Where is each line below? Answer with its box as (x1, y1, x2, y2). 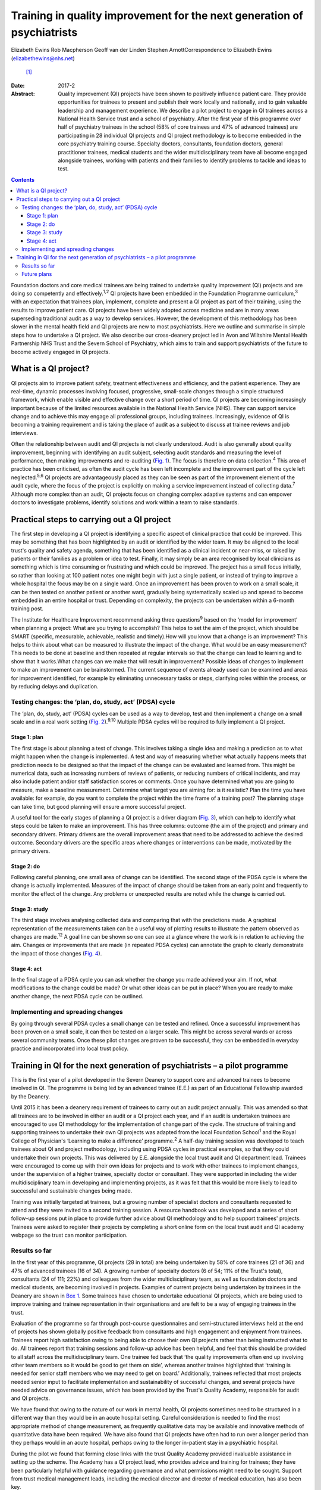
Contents (11, 176, 35, 183)
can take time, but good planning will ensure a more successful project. (11, 803, 187, 810)
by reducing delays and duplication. (11, 682, 99, 690)
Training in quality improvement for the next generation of (11, 9, 303, 22)
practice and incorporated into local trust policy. (11, 1045, 129, 1052)
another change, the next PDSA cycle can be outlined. (11, 992, 144, 999)
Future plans (21, 271, 52, 278)
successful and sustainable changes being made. (11, 1187, 133, 1194)
